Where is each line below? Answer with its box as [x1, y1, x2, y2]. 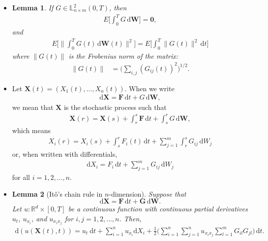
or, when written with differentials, [12, 149, 118, 159]
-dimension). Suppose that [109, 188, 186, 199]
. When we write [124, 83, 175, 93]
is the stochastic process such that [63, 102, 167, 112]
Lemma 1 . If [12, 2, 54, 12]
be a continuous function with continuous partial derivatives [68, 204, 248, 214]
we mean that [12, 102, 54, 112]
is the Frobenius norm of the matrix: [68, 50, 179, 61]
